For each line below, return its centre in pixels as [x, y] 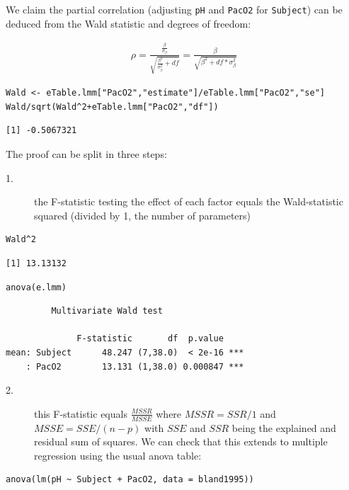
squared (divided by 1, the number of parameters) [142, 215]
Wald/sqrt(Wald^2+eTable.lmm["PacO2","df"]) [112, 107]
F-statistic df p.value [150, 339]
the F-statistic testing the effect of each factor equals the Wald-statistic [189, 201]
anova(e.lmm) [36, 287]
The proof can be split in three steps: [86, 154]
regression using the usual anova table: [118, 455]
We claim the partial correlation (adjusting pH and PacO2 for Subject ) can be [174, 9]
